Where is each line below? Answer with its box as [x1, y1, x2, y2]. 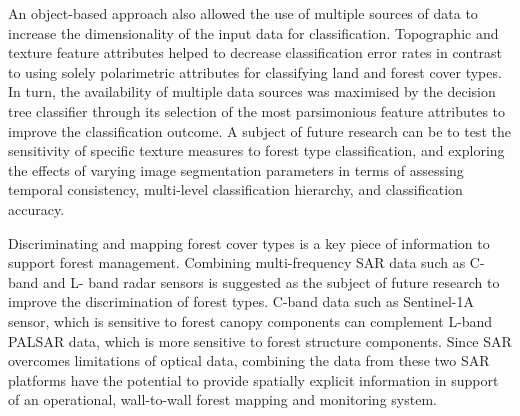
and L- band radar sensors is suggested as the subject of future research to [43, 271, 500, 292]
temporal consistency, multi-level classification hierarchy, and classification [8, 179, 463, 200]
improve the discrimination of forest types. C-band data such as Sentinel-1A [8, 291, 475, 312]
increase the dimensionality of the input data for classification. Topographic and [8, 22, 499, 43]
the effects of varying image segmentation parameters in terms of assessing [8, 159, 464, 180]
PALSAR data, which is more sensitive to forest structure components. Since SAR [8, 330, 512, 351]
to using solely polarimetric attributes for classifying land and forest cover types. [8, 61, 502, 82]
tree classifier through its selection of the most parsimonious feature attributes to [8, 100, 506, 121]
